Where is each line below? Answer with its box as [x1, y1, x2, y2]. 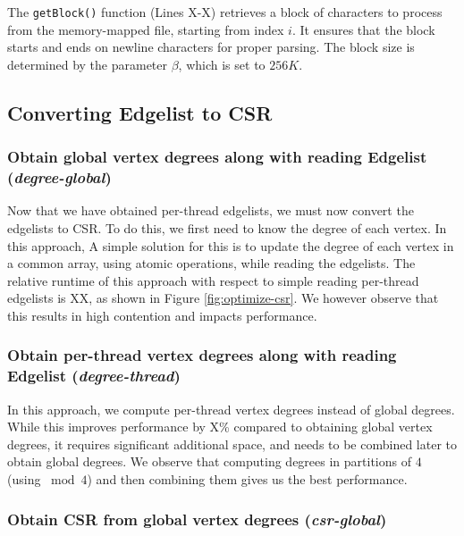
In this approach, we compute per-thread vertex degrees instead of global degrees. [7, 399, 455, 418]
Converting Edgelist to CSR [7, 98, 273, 126]
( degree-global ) [7, 166, 112, 188]
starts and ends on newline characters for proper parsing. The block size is [7, 38, 415, 56]
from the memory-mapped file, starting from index [7, 20, 284, 38]
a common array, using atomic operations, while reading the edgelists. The [7, 254, 416, 272]
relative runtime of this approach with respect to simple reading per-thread [7, 271, 419, 289]
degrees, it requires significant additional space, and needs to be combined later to [7, 434, 457, 453]
